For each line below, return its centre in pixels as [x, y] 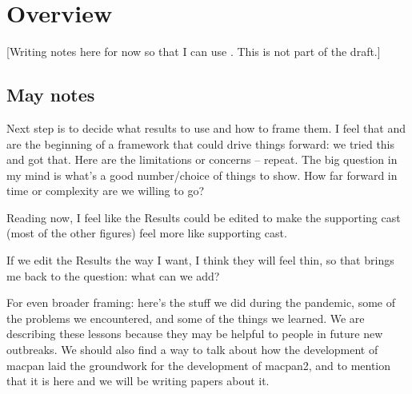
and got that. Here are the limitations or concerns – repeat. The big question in [202, 159]
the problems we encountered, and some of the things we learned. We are [186, 318]
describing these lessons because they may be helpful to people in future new [195, 334]
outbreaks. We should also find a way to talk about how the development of [192, 350]
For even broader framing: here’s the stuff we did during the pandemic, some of [201, 302]
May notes [51, 95]
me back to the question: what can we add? [113, 275]
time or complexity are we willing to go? [105, 191]
